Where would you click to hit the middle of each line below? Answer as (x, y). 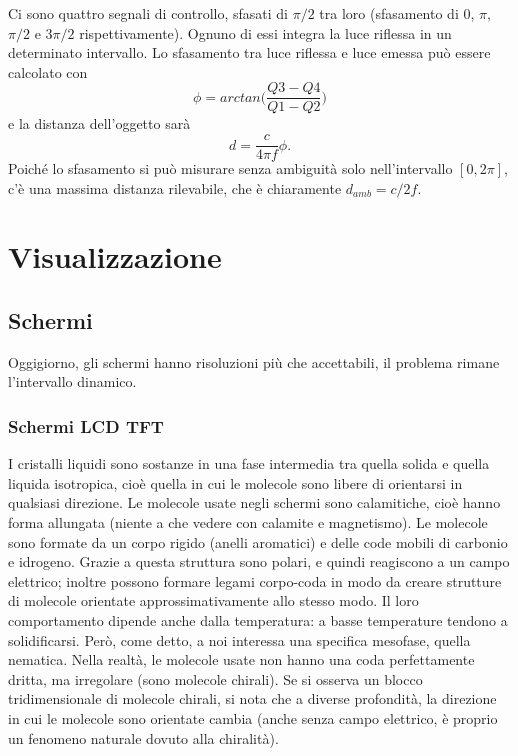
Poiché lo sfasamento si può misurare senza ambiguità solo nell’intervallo (230, 168)
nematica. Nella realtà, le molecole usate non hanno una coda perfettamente (241, 659)
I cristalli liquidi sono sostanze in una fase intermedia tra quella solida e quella (249, 463)
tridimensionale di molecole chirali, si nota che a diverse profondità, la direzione (252, 698)
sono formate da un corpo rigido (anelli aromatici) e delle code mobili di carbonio (258, 541)
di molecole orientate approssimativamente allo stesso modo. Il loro (213, 600)
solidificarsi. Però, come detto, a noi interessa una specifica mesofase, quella (239, 639)
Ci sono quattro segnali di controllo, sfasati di (148, 13)
